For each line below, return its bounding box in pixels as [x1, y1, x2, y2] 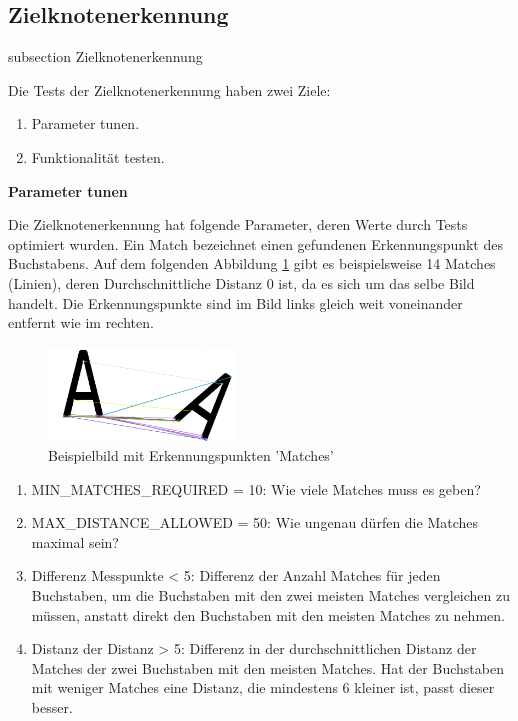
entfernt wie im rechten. [8, 312, 154, 333]
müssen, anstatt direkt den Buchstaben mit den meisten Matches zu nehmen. [31, 604, 505, 625]
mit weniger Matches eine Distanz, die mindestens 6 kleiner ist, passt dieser [31, 677, 495, 698]
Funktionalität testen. [31, 146, 165, 167]
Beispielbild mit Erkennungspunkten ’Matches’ [48, 445, 334, 466]
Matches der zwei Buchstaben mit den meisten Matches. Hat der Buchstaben [31, 657, 504, 678]
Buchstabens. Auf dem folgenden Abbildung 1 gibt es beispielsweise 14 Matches [8, 253, 496, 274]
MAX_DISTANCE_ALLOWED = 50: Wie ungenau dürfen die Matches [31, 512, 479, 533]
